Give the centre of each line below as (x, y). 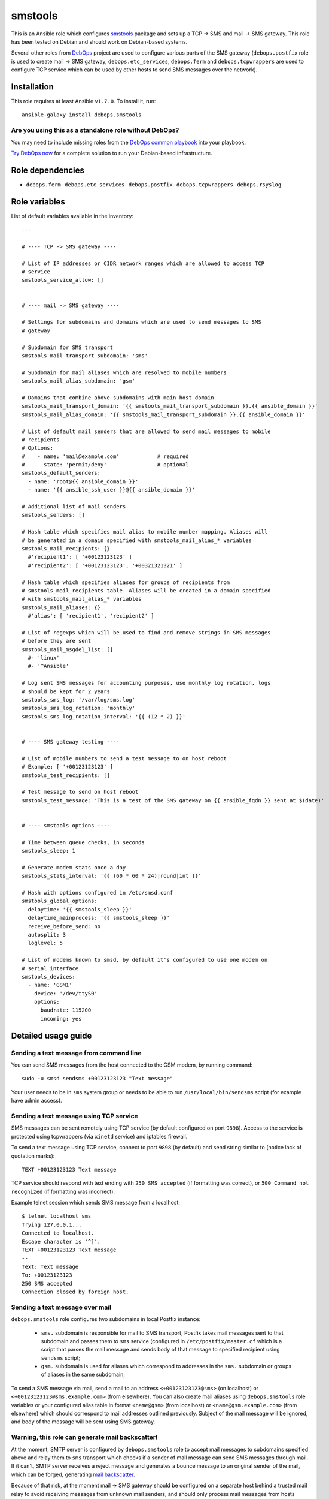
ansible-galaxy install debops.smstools (82, 115)
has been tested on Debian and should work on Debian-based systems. (99, 41)
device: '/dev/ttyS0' (66, 993)
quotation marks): (33, 1156)
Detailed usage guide (51, 1035)
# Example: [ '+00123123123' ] (68, 767)
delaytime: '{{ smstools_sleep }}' (80, 909)
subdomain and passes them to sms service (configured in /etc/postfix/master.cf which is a (162, 1341)
